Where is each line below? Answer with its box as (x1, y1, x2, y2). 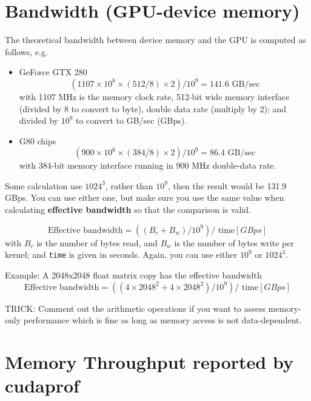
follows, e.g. (5, 45, 48, 58)
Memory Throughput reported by (5, 349, 293, 374)
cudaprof (5, 373, 79, 398)
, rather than (105, 179, 153, 192)
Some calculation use (5, 179, 82, 192)
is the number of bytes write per (174, 236, 294, 249)
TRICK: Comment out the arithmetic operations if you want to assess (5, 302, 266, 314)
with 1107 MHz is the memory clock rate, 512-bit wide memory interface (19, 90, 290, 103)
